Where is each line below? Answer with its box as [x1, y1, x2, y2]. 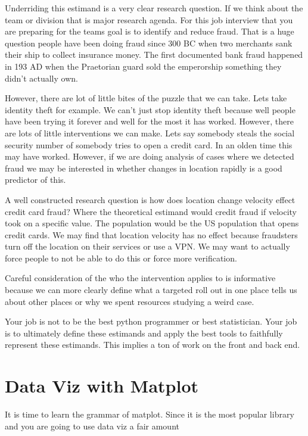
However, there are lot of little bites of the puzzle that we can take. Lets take [5, 92, 287, 104]
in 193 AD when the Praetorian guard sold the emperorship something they [5, 60, 282, 72]
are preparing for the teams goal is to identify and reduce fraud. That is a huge [5, 25, 294, 38]
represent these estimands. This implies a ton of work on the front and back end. [5, 338, 300, 351]
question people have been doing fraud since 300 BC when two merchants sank [5, 36, 293, 49]
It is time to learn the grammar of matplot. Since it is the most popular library [5, 408, 294, 421]
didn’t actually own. [5, 71, 78, 84]
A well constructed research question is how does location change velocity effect [5, 193, 295, 205]
